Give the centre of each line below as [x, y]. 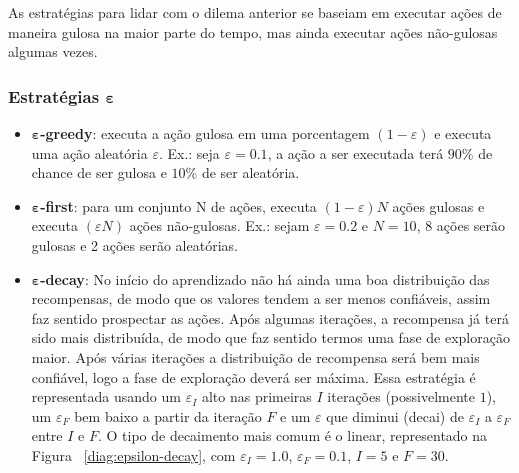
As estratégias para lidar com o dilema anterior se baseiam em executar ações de [255, 12]
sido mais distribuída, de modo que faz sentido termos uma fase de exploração [270, 337]
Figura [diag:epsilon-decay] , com [133, 454]
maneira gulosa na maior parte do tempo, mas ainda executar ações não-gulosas [253, 31]
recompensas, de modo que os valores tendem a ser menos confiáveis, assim [261, 298]
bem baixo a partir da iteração [168, 415]
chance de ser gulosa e [99, 172]
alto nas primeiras [256, 396]
